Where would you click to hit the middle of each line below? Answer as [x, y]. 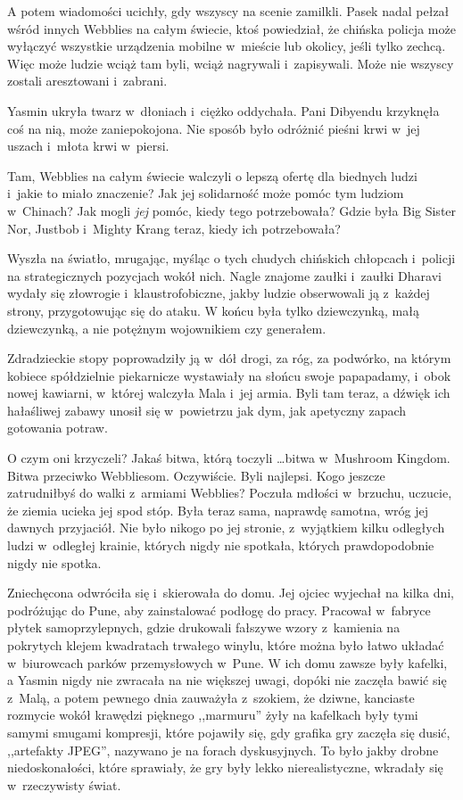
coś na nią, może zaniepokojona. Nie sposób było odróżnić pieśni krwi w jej [214, 128]
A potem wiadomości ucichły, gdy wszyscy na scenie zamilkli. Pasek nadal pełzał [228, 11]
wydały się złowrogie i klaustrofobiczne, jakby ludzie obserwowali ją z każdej [219, 293]
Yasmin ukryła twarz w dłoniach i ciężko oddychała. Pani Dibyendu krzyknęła [223, 110]
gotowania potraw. [58, 428]
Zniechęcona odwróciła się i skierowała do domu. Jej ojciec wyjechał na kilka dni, [231, 593]
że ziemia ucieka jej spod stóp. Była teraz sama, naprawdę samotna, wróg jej [218, 510]
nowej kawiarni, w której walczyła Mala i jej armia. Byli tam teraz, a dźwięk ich [229, 393]
